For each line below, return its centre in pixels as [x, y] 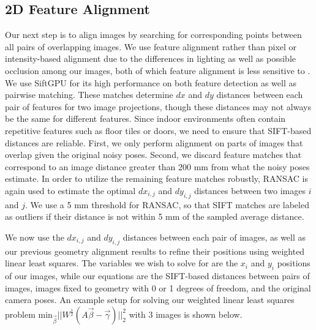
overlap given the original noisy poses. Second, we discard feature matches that [153, 155]
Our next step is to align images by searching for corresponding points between [153, 35]
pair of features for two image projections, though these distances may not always [158, 106]
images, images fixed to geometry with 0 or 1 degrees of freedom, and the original [158, 287]
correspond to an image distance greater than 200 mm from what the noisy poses [157, 166]
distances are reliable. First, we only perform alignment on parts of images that [154, 142]
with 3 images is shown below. [186, 314]
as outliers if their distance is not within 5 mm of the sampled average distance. [155, 216]
